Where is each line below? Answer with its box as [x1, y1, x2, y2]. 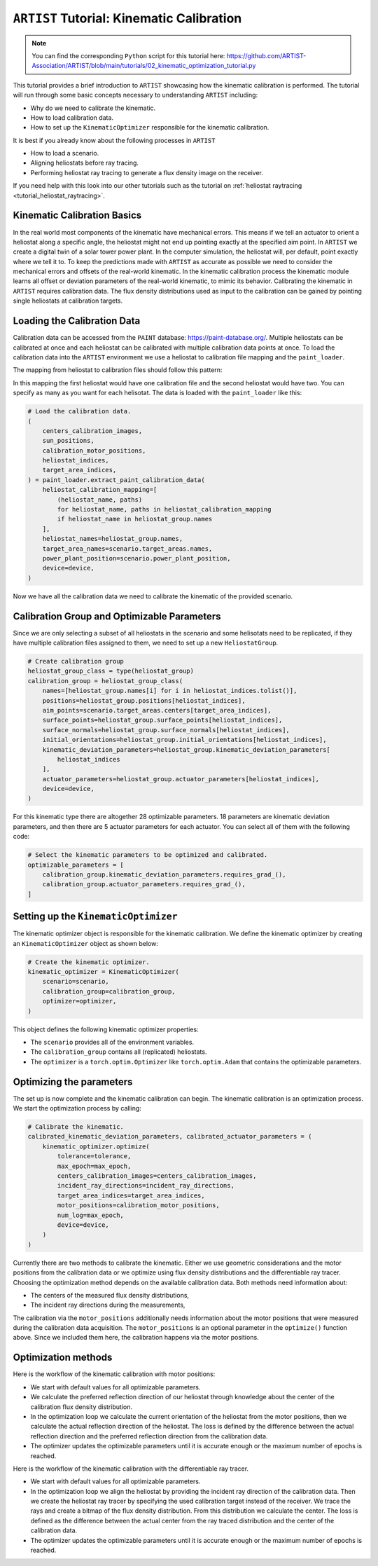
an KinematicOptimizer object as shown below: [13, 939, 159, 947]
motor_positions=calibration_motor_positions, [57, 1202, 220, 1209]
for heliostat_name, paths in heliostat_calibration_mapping [57, 505, 272, 514]
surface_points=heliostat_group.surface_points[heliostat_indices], [42, 716, 283, 724]
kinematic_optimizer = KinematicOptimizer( [27, 968, 180, 976]
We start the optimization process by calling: [13, 1104, 141, 1113]
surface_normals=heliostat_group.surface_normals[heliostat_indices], [42, 726, 290, 734]
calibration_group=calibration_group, [42, 987, 176, 995]
